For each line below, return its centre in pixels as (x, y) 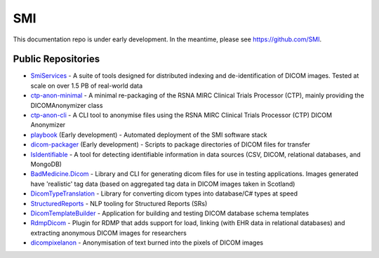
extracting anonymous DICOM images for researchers (109, 233)
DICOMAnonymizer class (67, 105)
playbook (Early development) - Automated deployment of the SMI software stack (149, 135)
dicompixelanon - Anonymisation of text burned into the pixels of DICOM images (147, 243)
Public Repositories (56, 59)
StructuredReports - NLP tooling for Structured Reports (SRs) (119, 203)
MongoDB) (46, 164)
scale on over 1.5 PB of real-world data (87, 86)
